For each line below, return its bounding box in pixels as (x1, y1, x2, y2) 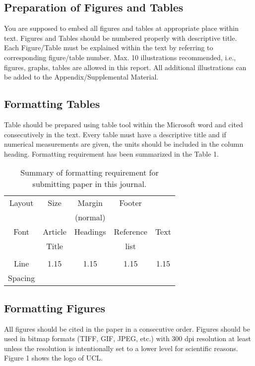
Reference (114, 226, 147, 238)
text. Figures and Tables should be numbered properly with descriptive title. (4, 32, 237, 43)
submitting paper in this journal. (32, 178, 147, 190)
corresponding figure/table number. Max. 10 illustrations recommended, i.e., (4, 52, 236, 62)
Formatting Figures (4, 300, 106, 315)
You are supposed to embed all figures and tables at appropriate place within (4, 23, 239, 33)
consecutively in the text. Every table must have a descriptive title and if (4, 129, 226, 139)
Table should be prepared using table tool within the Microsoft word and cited (4, 119, 243, 129)
